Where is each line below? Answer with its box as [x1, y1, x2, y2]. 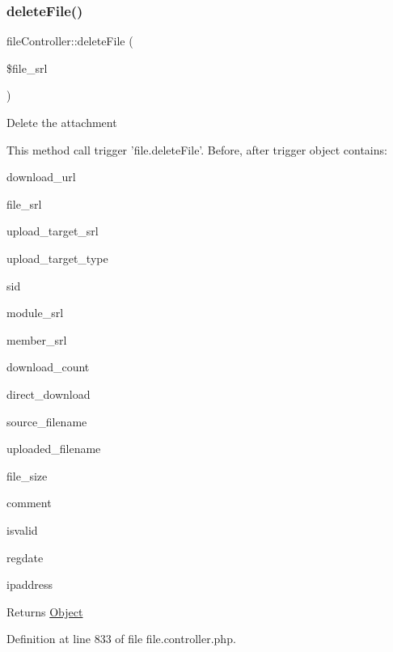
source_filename [6, 413, 87, 430]
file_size [6, 467, 48, 484]
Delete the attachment [6, 114, 117, 130]
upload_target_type [6, 249, 108, 266]
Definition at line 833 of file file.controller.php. [6, 630, 236, 647]
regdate [6, 548, 44, 565]
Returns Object [6, 603, 83, 620]
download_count [6, 358, 90, 375]
